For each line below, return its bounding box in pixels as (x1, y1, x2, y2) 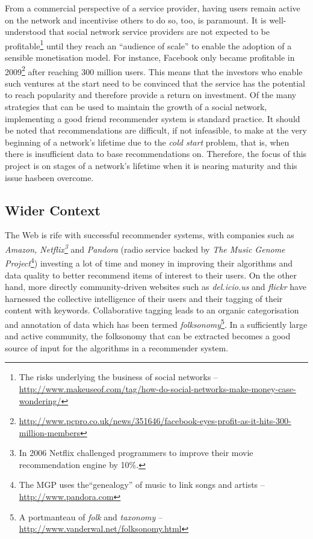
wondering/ (19, 394, 61, 407)
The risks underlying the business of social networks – (19, 371, 218, 383)
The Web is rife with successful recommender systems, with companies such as (5, 229, 294, 241)
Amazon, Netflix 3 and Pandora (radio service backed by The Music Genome (5, 241, 285, 255)
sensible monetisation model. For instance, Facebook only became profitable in (5, 51, 295, 64)
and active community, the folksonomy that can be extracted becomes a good (5, 330, 291, 342)
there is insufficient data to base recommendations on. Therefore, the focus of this (5, 147, 307, 160)
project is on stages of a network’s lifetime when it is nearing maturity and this (5, 159, 297, 172)
